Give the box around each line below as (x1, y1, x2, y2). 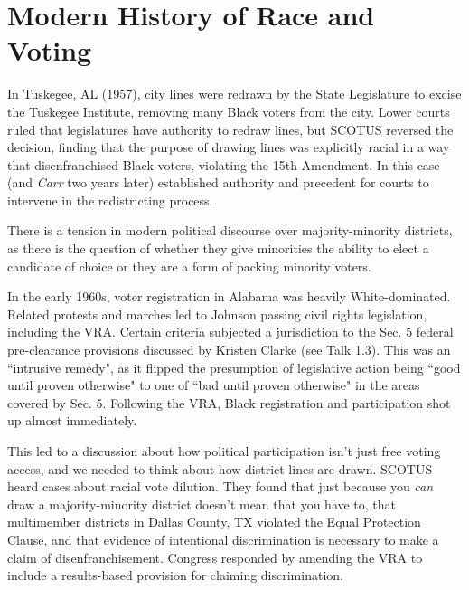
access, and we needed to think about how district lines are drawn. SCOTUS (7, 459, 433, 478)
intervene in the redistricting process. (7, 190, 213, 209)
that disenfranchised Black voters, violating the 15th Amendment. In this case (7, 155, 440, 174)
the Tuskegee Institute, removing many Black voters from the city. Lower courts (7, 101, 450, 120)
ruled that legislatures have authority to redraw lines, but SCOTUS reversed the (7, 119, 454, 138)
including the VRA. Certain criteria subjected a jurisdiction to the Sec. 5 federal (7, 322, 454, 341)
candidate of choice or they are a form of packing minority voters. (7, 256, 371, 275)
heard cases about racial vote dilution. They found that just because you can (7, 477, 434, 496)
